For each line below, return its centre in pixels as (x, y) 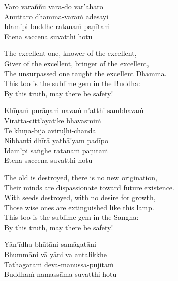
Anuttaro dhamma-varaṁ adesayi (56, 16)
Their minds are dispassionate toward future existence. (89, 187)
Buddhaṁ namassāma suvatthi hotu (61, 274)
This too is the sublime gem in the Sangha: (71, 217)
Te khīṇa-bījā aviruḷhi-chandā (50, 130)
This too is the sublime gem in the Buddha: (72, 83)
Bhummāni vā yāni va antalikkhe (56, 254)
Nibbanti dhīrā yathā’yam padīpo (56, 140)
